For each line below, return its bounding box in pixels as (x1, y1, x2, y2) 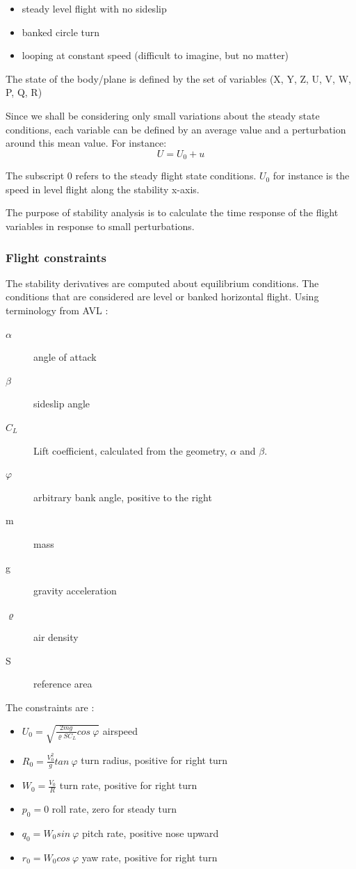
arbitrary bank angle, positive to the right (33, 489, 212, 504)
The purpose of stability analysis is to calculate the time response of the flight (6, 205, 339, 220)
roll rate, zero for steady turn (51, 802, 177, 816)
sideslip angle (33, 396, 90, 411)
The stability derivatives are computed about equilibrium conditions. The (6, 275, 319, 290)
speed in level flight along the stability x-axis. (6, 181, 200, 196)
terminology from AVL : (6, 302, 108, 317)
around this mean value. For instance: (6, 136, 167, 150)
